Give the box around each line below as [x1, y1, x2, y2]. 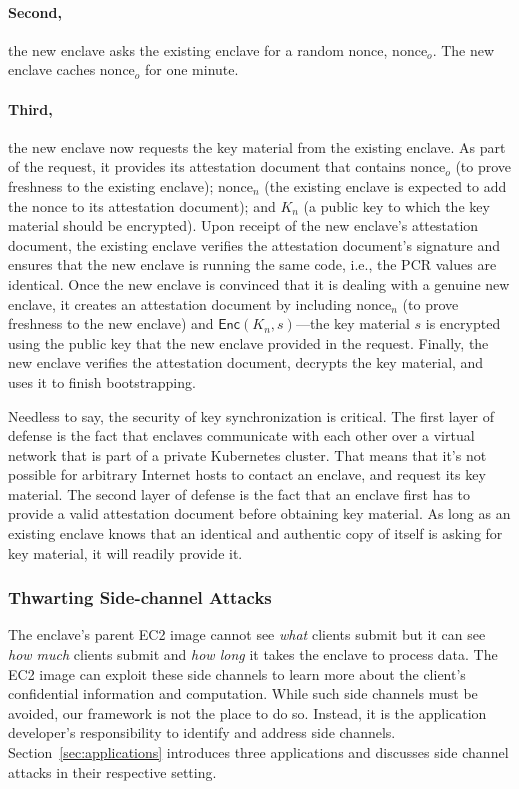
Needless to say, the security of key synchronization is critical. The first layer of [8, 405, 495, 426]
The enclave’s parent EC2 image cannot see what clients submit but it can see [8, 624, 486, 645]
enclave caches [8, 59, 96, 80]
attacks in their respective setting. [8, 761, 217, 782]
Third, [8, 98, 53, 119]
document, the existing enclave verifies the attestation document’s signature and [8, 234, 500, 255]
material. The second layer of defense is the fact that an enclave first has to [8, 483, 471, 504]
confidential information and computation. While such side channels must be [8, 683, 478, 704]
